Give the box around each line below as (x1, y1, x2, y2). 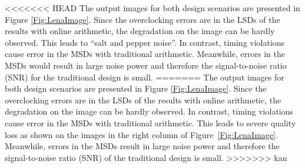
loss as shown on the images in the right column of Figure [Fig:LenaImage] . (5, 128, 278, 140)
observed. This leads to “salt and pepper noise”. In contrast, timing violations (5, 36, 285, 48)
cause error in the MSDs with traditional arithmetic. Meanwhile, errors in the (5, 48, 285, 60)
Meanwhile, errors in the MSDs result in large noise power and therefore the (5, 140, 280, 152)
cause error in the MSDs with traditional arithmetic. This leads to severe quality (5, 116, 296, 129)
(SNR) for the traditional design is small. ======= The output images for (5, 70, 284, 83)
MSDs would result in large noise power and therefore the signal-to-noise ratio (5, 59, 287, 71)
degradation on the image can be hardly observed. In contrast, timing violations (5, 105, 294, 117)
